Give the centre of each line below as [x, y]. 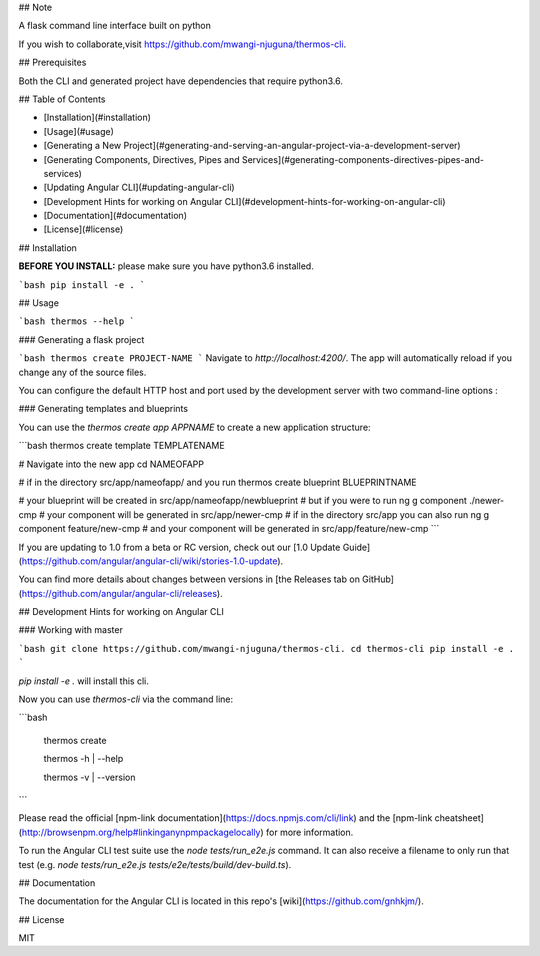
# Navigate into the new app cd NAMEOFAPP [111, 464]
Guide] [356, 547]
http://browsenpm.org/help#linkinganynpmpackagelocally [141, 832]
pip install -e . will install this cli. [83, 681]
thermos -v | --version [89, 777]
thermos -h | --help [83, 759]
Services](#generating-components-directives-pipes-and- [363, 159]
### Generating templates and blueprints [103, 409]
